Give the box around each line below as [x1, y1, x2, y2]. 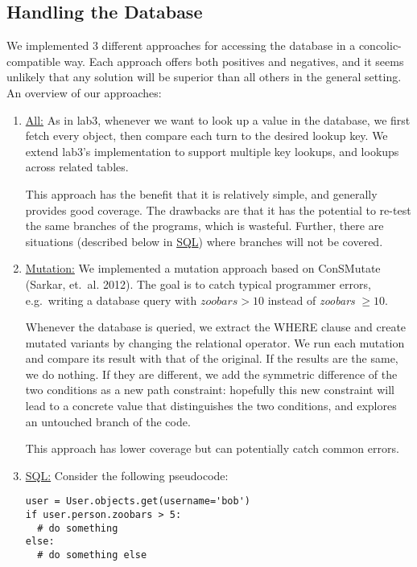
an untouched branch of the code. [25, 413, 191, 429]
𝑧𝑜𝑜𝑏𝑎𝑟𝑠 [200, 295, 238, 307]
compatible [6, 52, 60, 69]
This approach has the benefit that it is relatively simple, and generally [25, 185, 378, 202]
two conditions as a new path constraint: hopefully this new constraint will [25, 381, 395, 398]
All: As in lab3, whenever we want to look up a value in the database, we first [25, 111, 411, 128]
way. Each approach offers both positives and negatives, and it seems [64, 52, 404, 69]
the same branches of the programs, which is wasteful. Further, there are [25, 217, 384, 234]
